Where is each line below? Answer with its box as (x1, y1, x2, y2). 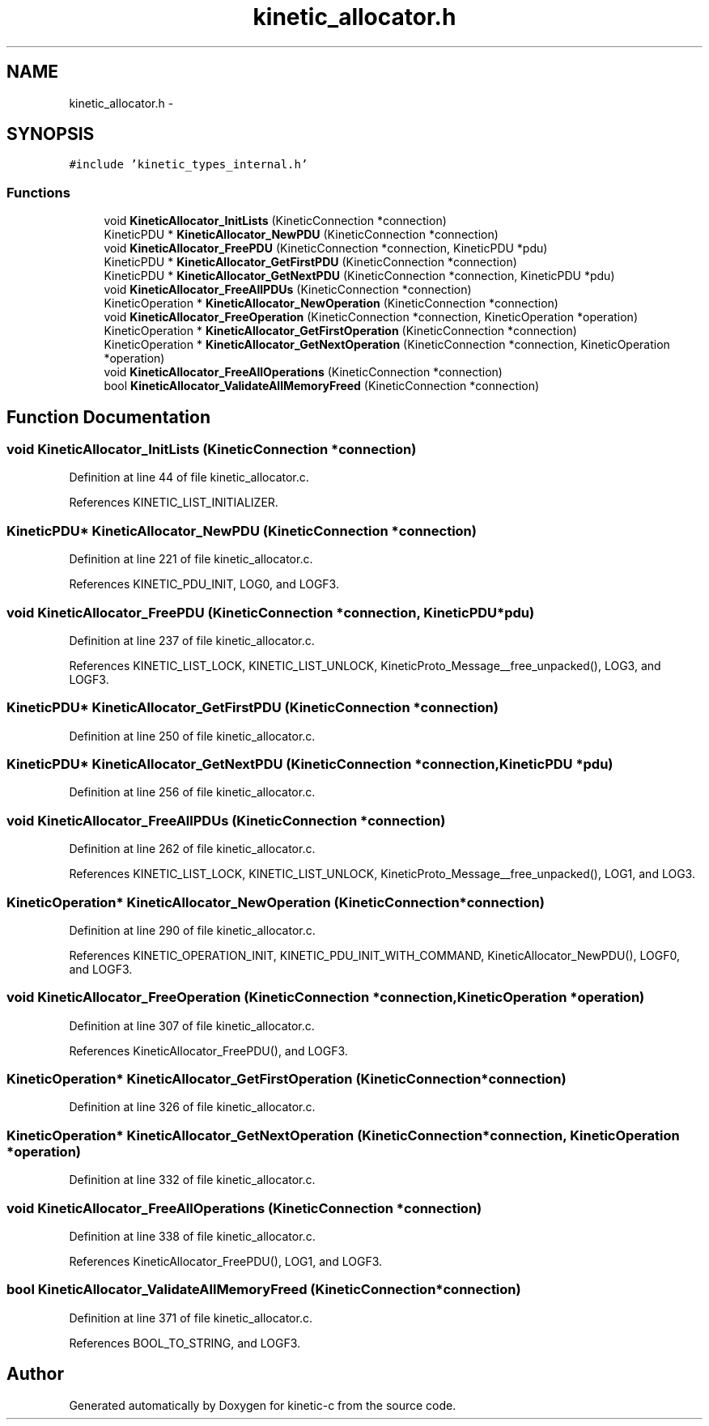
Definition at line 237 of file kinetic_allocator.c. (69, 633, 315, 647)
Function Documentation (6, 406, 210, 427)
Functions (6, 184, 70, 201)
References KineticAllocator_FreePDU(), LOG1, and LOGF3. (69, 1254, 383, 1268)
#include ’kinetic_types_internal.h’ (69, 158, 308, 172)
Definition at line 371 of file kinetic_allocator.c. (69, 1310, 312, 1325)
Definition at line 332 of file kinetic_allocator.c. (69, 1173, 316, 1187)
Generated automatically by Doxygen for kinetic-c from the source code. (69, 1398, 456, 1412)
